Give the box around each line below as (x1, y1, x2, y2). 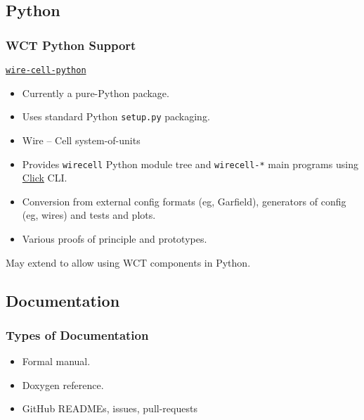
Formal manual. (22, 354, 91, 369)
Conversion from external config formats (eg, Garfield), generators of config (22, 193, 346, 208)
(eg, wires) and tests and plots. (22, 208, 156, 222)
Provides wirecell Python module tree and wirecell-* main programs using (22, 156, 358, 171)
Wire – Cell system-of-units (22, 132, 141, 147)
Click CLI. (22, 170, 67, 185)
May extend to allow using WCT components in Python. (6, 255, 251, 269)
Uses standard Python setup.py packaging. (22, 109, 210, 124)
